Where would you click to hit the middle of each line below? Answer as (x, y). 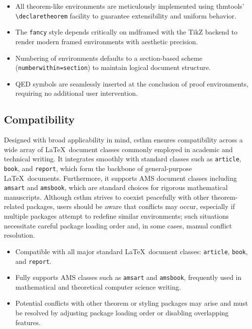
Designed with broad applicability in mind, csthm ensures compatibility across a (123, 140)
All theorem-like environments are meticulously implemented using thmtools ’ (130, 6)
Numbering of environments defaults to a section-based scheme (109, 58)
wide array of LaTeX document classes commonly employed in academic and (118, 149)
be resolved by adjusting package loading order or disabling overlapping (122, 313)
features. (28, 322)
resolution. (19, 235)
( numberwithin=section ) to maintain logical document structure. (113, 67)
